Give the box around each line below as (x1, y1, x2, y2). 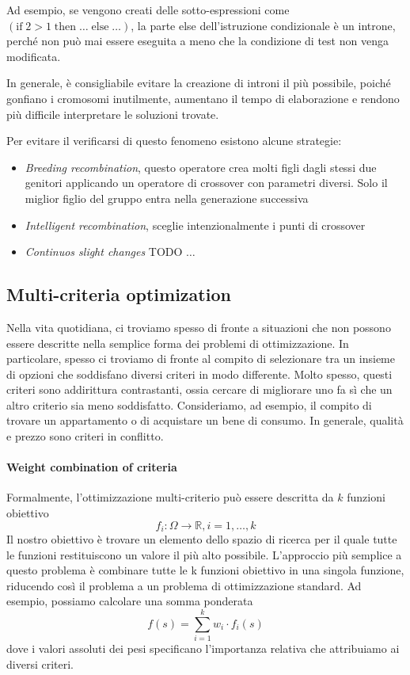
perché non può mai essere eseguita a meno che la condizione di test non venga (6, 32, 389, 49)
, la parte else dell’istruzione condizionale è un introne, (131, 17, 396, 33)
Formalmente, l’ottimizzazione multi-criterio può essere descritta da (6, 489, 334, 505)
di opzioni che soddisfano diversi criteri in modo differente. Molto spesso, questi (6, 365, 393, 382)
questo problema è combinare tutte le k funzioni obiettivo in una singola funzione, (6, 562, 404, 578)
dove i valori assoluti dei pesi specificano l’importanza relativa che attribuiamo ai (6, 640, 400, 657)
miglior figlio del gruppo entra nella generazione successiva (25, 189, 309, 206)
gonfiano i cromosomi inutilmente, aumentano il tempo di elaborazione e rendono (6, 90, 400, 106)
